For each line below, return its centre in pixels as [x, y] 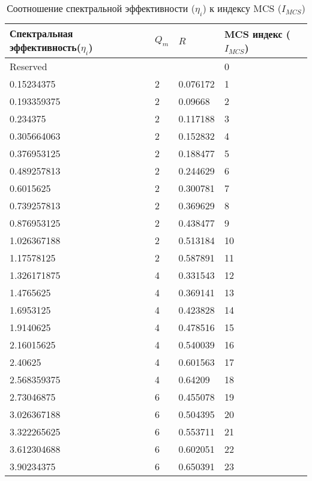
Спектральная [41, 34]
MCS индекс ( [257, 34]
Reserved [28, 67]
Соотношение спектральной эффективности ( [101, 8]
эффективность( [45, 47]
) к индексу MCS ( [242, 8]
